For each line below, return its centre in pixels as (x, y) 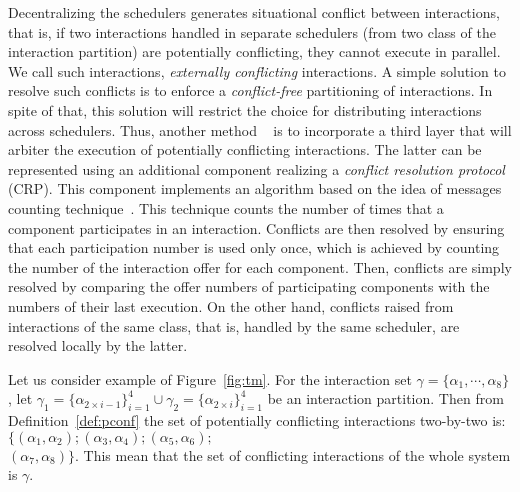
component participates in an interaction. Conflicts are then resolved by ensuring (256, 227)
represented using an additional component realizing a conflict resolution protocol (256, 168)
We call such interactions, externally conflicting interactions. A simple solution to (257, 70)
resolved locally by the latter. (98, 345)
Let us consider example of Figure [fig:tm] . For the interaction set (210, 378)
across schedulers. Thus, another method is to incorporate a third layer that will (260, 129)
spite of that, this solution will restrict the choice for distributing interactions (245, 109)
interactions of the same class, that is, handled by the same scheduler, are (234, 325)
